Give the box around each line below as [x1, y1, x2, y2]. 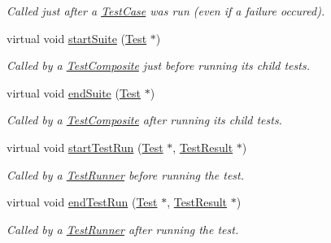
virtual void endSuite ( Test [7, 84, 142, 101]
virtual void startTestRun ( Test [7, 138, 163, 155]
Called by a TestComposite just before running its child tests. [7, 57, 310, 74]
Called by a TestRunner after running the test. [7, 220, 239, 237]
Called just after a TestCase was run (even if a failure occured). [7, 2, 325, 19]
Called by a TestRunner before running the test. [7, 166, 245, 183]
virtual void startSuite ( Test [7, 29, 147, 46]
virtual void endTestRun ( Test [7, 193, 158, 210]
